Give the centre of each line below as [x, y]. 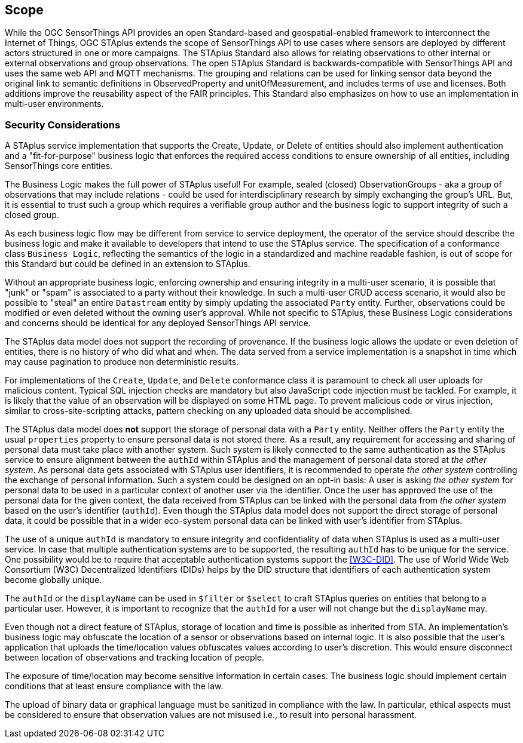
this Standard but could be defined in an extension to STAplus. [128, 264]
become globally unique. [53, 580]
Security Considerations [63, 125]
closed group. [32, 215]
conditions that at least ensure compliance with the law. [114, 686]
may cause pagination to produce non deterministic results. [122, 362]
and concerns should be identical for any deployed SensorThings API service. [158, 323]
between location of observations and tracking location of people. [135, 658]
